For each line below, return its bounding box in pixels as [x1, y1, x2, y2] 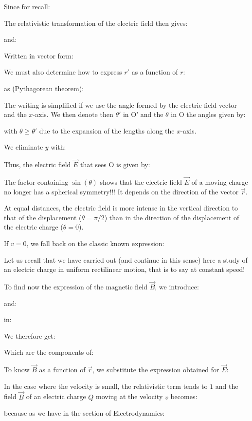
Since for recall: [4, 1, 50, 11]
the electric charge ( [4, 222, 63, 232]
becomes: [170, 391, 198, 402]
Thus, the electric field [4, 159, 71, 170]
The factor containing [4, 176, 69, 187]
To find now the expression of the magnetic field [4, 281, 147, 291]
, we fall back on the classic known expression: [26, 238, 164, 248]
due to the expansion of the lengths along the [39, 125, 175, 135]
